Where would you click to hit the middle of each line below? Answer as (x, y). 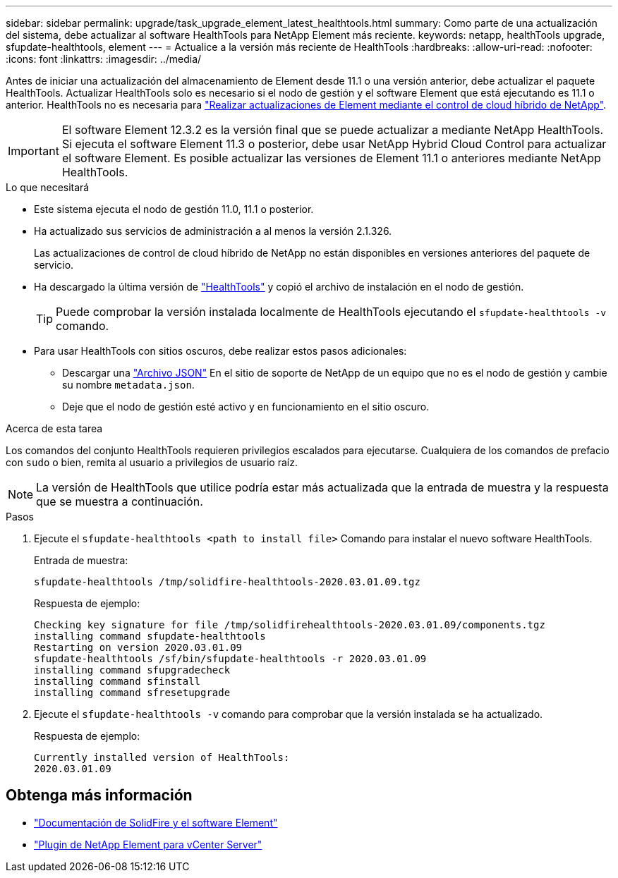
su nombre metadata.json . (128, 385)
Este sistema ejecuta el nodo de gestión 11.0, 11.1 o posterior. (174, 209)
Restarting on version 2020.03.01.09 (138, 647)
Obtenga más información (99, 795)
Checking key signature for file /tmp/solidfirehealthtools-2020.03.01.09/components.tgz (290, 625)
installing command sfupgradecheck (132, 670)
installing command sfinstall (117, 681)
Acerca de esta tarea (54, 428)
